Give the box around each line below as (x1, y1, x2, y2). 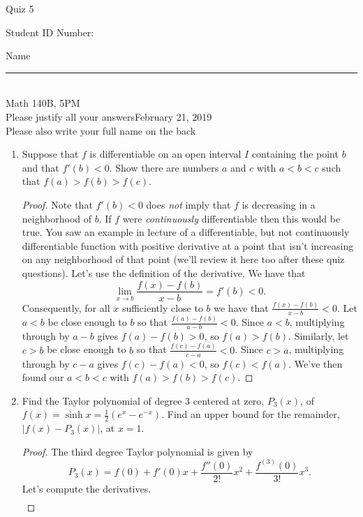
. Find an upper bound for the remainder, (161, 407, 340, 421)
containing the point (251, 147, 339, 161)
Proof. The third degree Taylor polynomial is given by (22, 444, 253, 458)
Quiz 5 (6, 1, 34, 15)
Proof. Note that (22, 197, 93, 211)
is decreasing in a (242, 197, 316, 211)
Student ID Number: (6, 24, 94, 39)
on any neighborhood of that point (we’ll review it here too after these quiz (22, 252, 345, 267)
